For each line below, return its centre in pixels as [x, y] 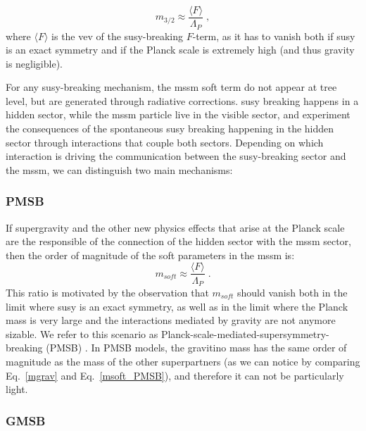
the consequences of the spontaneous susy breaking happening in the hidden [170, 129]
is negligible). [34, 63]
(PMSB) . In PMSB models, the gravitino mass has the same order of [196, 348]
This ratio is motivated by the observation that [107, 292]
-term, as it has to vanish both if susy [274, 36]
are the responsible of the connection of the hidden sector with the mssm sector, [178, 241]
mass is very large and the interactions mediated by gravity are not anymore [171, 320]
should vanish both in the [292, 292]
